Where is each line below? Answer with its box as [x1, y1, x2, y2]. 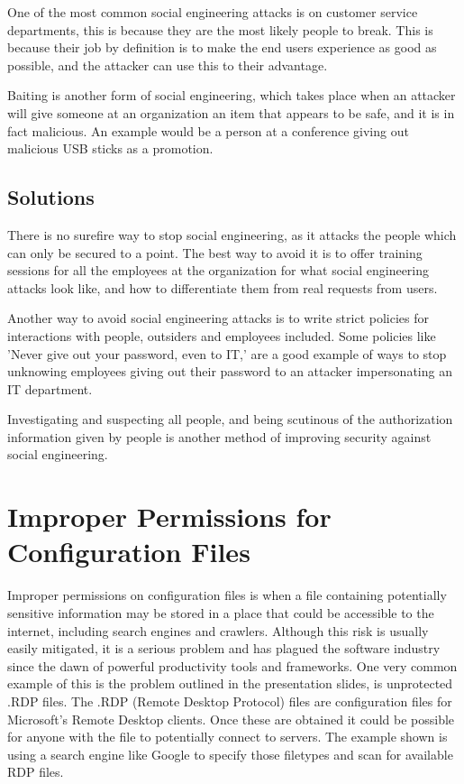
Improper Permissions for [7, 498, 332, 535]
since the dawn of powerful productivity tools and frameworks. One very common [7, 656, 458, 675]
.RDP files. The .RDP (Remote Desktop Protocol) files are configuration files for [7, 691, 452, 710]
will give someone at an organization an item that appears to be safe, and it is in [7, 103, 455, 122]
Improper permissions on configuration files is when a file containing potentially [7, 586, 447, 604]
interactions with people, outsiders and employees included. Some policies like [7, 326, 436, 345]
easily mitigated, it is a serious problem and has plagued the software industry [7, 639, 441, 658]
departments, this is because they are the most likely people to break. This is [7, 20, 433, 39]
